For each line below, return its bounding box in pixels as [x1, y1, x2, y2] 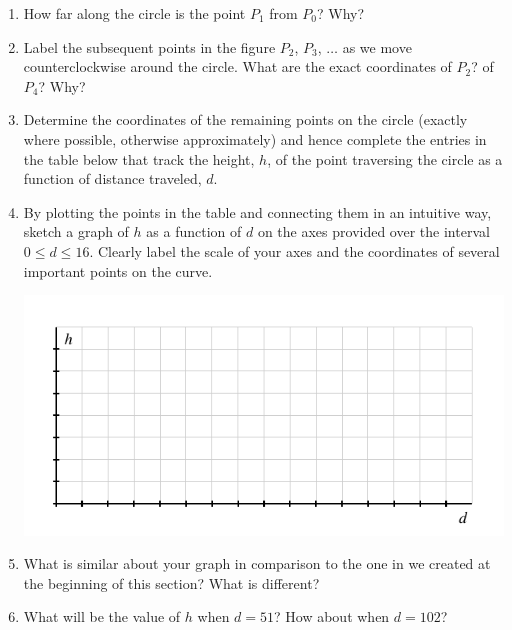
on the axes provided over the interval [257, 221, 490, 242]
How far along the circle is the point [23, 3, 246, 23]
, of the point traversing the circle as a [267, 148, 503, 169]
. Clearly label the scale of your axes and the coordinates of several [89, 240, 500, 261]
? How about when [274, 606, 390, 627]
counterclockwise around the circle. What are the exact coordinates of [23, 56, 452, 77]
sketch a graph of [23, 221, 129, 242]
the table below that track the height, [23, 148, 255, 169]
